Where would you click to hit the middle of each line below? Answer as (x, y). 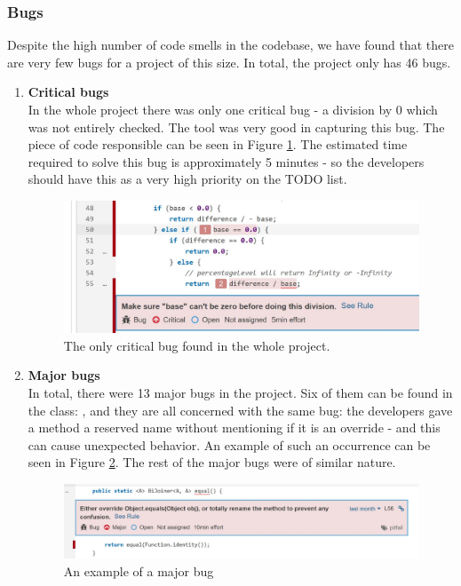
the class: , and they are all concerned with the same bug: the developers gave (240, 410)
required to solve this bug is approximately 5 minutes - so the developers (226, 161)
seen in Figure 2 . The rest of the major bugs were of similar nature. (212, 462)
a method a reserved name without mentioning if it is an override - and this (234, 428)
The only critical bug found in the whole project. (197, 345)
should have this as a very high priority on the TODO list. (187, 179)
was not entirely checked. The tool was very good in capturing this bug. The (236, 127)
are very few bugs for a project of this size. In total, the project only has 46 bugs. (229, 62)
